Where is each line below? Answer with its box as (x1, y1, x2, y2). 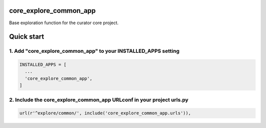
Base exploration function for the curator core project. (9, 20, 119, 26)
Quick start (9, 33, 44, 41)
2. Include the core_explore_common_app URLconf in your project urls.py (9, 96, 189, 103)
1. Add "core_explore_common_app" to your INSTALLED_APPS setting (9, 47, 180, 54)
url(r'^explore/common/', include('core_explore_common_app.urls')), (19, 110, 191, 116)
